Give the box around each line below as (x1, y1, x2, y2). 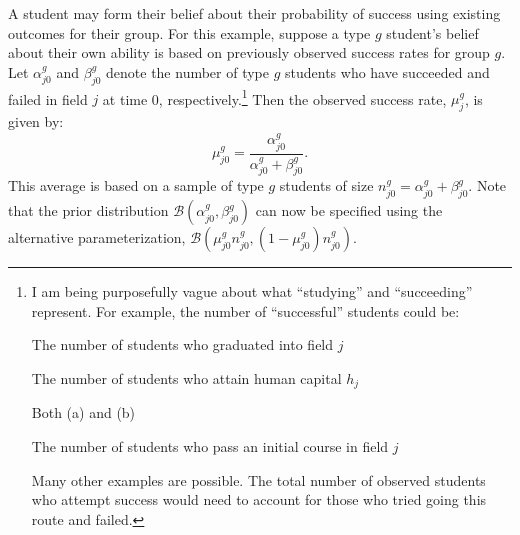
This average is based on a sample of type (8, 175, 264, 196)
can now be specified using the (255, 200, 443, 221)
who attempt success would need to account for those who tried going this (31, 489, 487, 510)
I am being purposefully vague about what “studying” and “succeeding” (31, 281, 473, 302)
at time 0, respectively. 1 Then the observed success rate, (102, 85, 447, 109)
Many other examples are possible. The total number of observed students (31, 469, 486, 490)
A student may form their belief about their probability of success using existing (8, 3, 501, 23)
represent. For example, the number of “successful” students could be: (31, 300, 460, 321)
